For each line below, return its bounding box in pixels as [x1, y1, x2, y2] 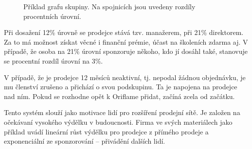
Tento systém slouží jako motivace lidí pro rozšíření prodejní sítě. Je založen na [4, 107, 240, 117]
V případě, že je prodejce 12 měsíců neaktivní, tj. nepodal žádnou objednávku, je [4, 72, 246, 82]
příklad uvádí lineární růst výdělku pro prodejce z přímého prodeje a [4, 126, 209, 136]
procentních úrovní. [23, 11, 81, 21]
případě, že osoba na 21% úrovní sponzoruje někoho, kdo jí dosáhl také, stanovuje [4, 46, 248, 56]
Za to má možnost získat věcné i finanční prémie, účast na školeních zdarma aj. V [4, 36, 248, 47]
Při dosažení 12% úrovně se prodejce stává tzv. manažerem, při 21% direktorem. [4, 27, 244, 37]
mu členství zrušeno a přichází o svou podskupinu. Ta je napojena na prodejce [4, 82, 237, 92]
